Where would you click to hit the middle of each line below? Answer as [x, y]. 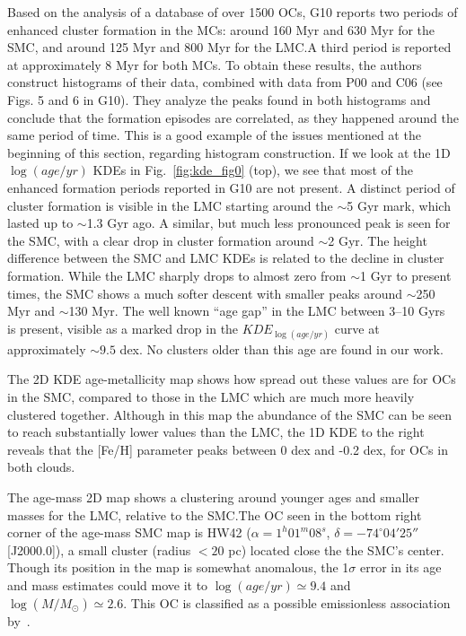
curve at [357, 328]
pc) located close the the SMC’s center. [336, 549]
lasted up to [40, 223]
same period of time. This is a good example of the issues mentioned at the [214, 135]
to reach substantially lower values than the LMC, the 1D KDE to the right [216, 432]
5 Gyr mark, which [399, 205]
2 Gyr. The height [378, 240]
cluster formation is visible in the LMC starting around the [170, 205]
